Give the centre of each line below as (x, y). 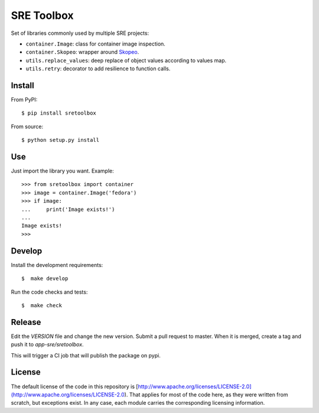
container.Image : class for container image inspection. (95, 44)
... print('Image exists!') (68, 209)
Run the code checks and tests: (49, 292)
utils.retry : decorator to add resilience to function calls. (98, 69)
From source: (27, 126)
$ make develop (45, 279)
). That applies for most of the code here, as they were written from (206, 394)
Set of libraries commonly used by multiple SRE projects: (80, 33)
